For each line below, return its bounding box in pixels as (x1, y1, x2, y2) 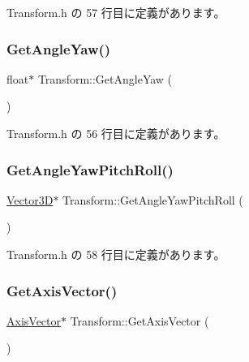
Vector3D (6, 191, 54, 208)
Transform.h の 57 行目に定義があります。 (6, 4, 225, 20)
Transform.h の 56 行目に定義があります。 (6, 125, 225, 141)
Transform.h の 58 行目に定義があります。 (6, 246, 225, 262)
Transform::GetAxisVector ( (70, 312, 209, 329)
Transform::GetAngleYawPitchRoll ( (62, 191, 243, 208)
